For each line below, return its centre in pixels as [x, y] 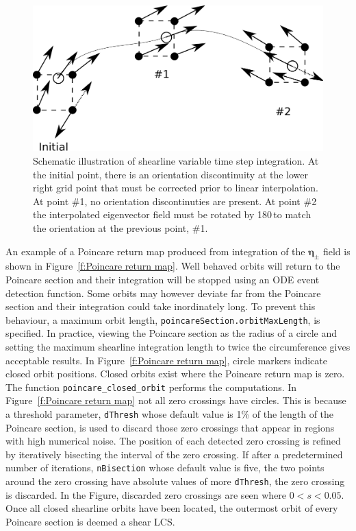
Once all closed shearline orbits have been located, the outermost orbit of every [172, 508]
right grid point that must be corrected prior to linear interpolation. [176, 188]
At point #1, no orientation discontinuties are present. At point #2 [175, 201]
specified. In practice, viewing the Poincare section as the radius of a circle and [171, 333]
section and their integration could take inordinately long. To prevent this [161, 306]
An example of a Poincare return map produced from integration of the [155, 251]
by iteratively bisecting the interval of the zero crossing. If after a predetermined [174, 454]
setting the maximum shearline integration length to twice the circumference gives [178, 346]
